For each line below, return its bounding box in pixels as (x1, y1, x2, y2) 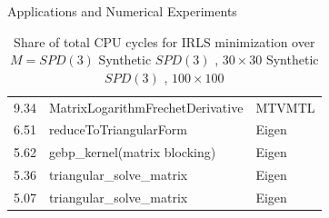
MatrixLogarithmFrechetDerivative (48, 97, 244, 116)
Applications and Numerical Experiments (7, 2, 237, 20)
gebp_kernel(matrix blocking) (48, 143, 216, 162)
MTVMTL (255, 97, 315, 116)
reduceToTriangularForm (48, 120, 187, 139)
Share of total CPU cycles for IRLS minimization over (14, 32, 315, 51)
